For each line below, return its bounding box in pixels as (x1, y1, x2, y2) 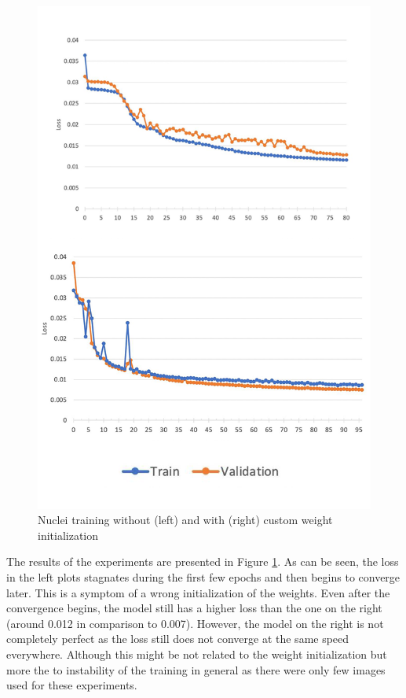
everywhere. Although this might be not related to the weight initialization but (6, 645, 387, 662)
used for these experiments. (6, 677, 137, 693)
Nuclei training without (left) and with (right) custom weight (38, 511, 333, 528)
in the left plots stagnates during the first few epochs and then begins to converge (6, 569, 401, 585)
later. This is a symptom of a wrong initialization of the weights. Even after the (6, 584, 390, 600)
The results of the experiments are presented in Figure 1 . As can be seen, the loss (6, 553, 399, 570)
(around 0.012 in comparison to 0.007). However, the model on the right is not (6, 615, 384, 631)
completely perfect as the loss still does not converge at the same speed (6, 630, 349, 647)
